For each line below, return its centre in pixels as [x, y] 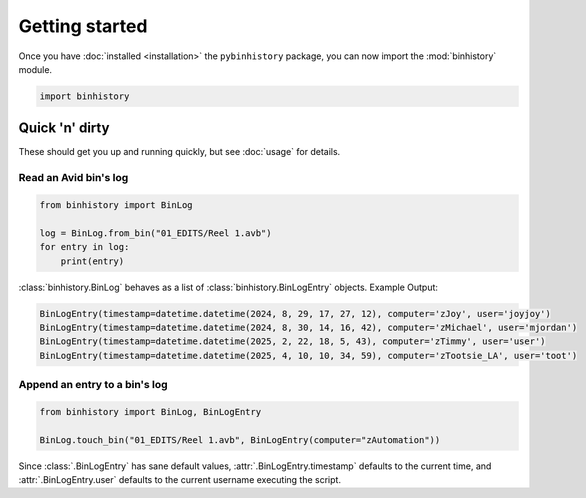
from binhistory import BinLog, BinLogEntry [150, 411]
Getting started [83, 26]
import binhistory [84, 96]
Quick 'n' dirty [64, 128]
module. [35, 69]
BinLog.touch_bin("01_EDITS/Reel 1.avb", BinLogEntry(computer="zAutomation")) [240, 439]
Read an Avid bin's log [73, 178]
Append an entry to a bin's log [93, 385]
